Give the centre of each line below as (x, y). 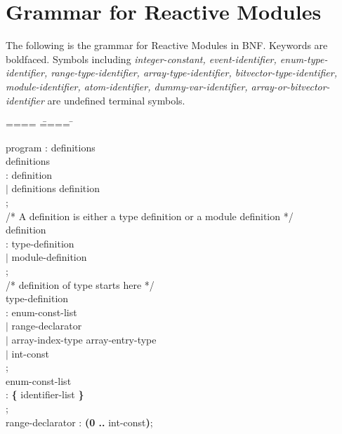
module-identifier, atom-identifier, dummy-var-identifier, (127, 86)
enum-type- (304, 59)
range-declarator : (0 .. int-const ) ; (79, 422)
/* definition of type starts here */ (80, 284)
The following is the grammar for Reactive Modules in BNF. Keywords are (167, 45)
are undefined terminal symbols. (116, 100)
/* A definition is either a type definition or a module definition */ (150, 216)
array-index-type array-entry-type (84, 339)
